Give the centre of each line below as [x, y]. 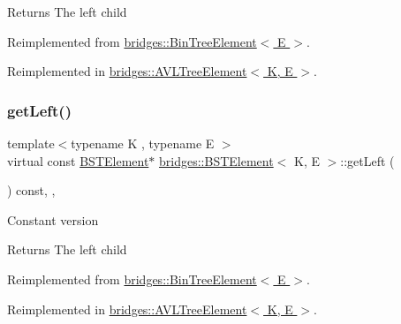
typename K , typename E [143, 143]
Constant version [53, 219]
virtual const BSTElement [78, 160]
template [31, 143]
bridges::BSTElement [216, 160]
